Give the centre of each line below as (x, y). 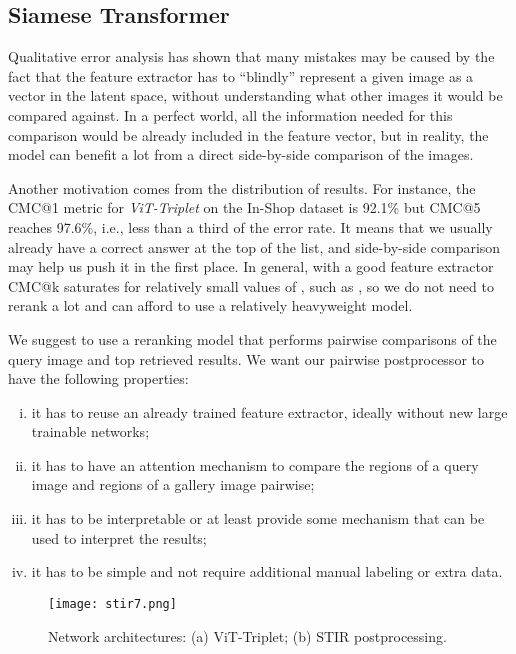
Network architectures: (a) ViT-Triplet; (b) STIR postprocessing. (247, 635)
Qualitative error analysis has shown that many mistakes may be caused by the (251, 56)
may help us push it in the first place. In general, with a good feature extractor (251, 266)
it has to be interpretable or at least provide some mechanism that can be (258, 518)
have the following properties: (98, 378)
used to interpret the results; (119, 537)
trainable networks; (90, 431)
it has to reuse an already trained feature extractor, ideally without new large (269, 411)
